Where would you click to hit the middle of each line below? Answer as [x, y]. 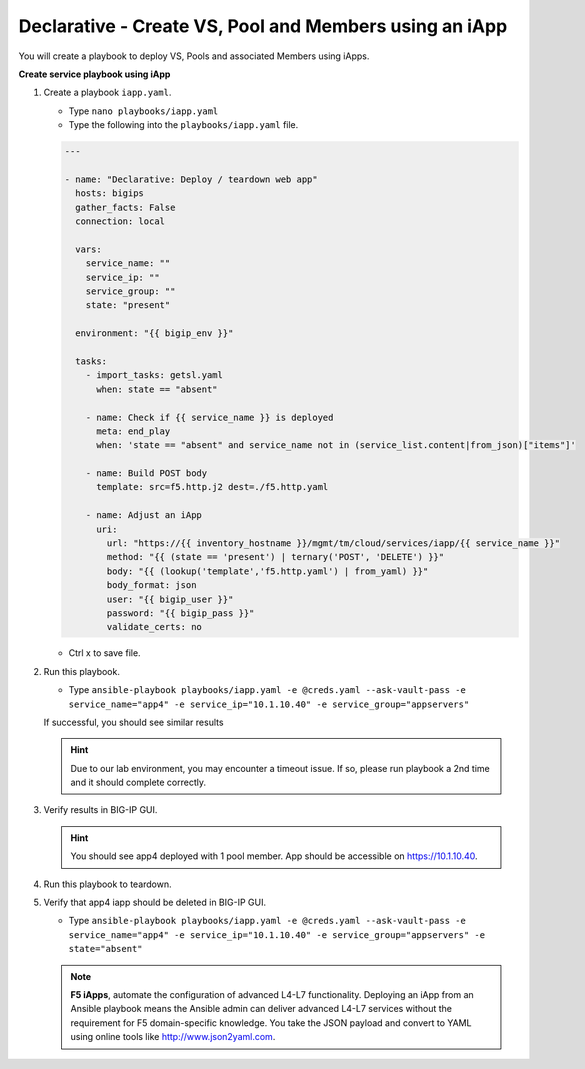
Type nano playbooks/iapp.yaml [143, 111]
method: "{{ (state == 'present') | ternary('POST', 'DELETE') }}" [275, 557]
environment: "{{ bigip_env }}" [154, 333]
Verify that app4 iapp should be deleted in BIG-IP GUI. [155, 902]
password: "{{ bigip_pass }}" [180, 613]
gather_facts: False [125, 207]
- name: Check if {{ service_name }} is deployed [209, 417]
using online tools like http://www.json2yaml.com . [173, 1037]
